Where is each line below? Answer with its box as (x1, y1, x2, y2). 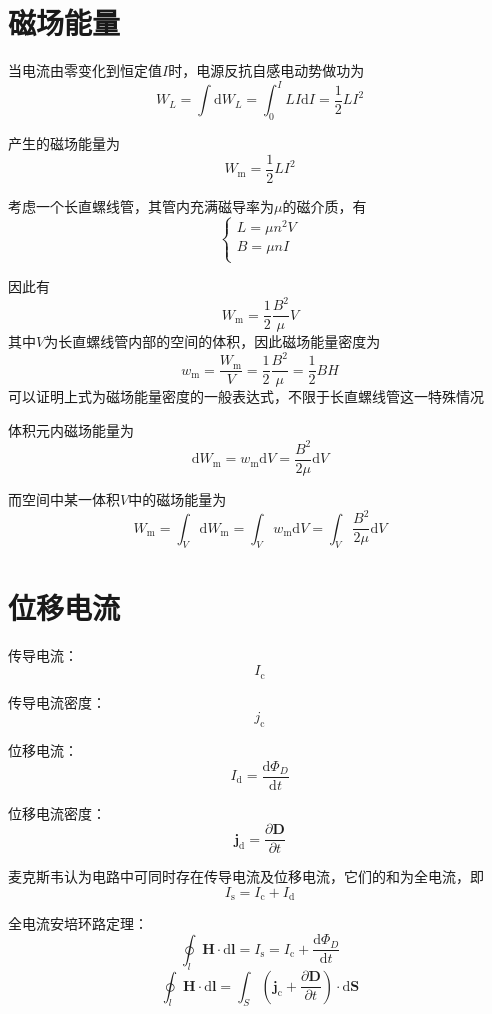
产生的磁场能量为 (8, 133, 120, 154)
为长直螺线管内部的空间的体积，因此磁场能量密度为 (44, 331, 381, 352)
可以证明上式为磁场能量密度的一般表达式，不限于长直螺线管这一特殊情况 (8, 386, 484, 407)
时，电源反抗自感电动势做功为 (168, 60, 365, 81)
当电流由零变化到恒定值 (8, 60, 162, 81)
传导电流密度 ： (8, 691, 106, 712)
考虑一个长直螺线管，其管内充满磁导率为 (8, 195, 274, 216)
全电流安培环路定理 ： (8, 913, 148, 934)
